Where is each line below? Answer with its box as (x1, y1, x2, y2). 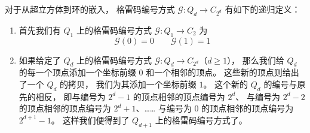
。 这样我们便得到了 (51, 113, 130, 126)
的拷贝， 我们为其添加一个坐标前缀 (60, 77, 197, 90)
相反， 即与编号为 (35, 90, 106, 102)
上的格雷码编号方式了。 (155, 113, 247, 126)
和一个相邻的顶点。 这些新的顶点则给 (146, 66, 291, 78)
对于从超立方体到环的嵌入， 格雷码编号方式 (5, 3, 175, 15)
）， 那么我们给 (227, 53, 284, 66)
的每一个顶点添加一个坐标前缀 (19, 66, 136, 78)
